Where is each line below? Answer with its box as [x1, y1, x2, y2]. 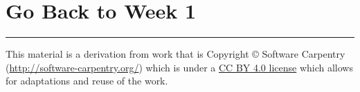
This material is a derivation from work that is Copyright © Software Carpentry [6, 47, 345, 61]
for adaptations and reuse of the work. [6, 73, 168, 88]
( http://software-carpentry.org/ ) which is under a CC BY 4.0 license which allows [6, 60, 353, 74]
